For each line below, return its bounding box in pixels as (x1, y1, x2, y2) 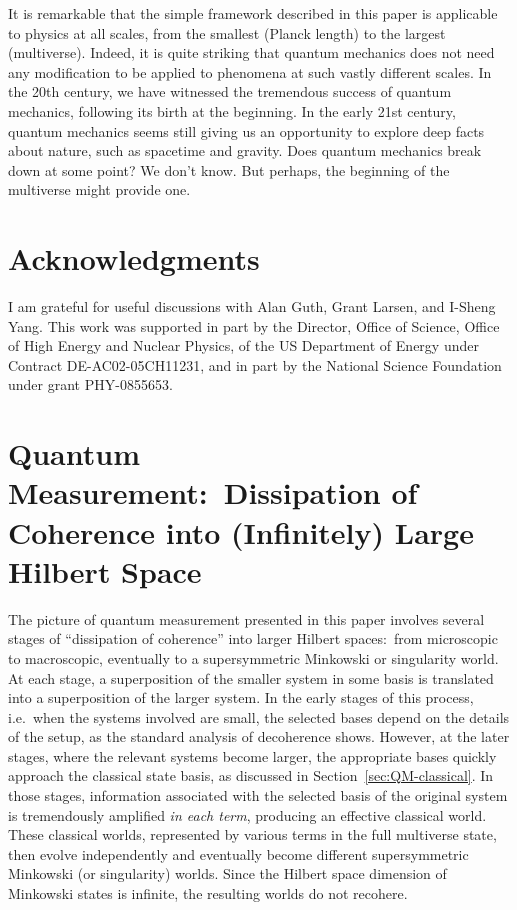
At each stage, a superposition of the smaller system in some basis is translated (8, 667, 494, 688)
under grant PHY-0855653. (8, 374, 173, 395)
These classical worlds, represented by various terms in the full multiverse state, (8, 824, 497, 845)
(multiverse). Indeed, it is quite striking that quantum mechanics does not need (8, 42, 495, 63)
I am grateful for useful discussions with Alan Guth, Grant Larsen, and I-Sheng (8, 296, 496, 317)
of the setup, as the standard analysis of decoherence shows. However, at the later (8, 726, 510, 747)
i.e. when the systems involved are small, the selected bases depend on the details (8, 706, 510, 727)
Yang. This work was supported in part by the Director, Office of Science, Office (8, 315, 500, 336)
